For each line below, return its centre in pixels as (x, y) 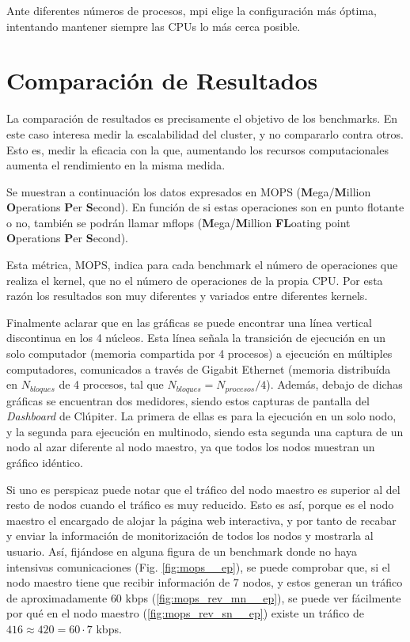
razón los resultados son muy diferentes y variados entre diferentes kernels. (187, 296)
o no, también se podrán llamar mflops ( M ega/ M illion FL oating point (178, 222)
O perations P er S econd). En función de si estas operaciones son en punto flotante (205, 207)
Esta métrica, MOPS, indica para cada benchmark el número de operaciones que (202, 265)
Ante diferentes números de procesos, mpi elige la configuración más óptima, (192, 10)
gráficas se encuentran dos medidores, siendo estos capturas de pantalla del (188, 400)
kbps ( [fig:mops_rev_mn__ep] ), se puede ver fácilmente (263, 597)
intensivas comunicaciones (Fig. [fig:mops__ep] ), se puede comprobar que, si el (198, 566)
